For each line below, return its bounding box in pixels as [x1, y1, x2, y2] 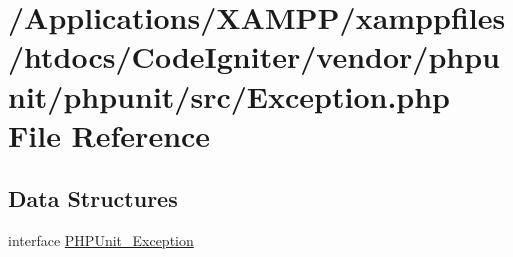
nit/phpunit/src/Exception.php [8, 75, 451, 116]
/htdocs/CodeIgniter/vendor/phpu [8, 36, 500, 77]
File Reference [8, 114, 211, 155]
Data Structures [8, 183, 178, 214]
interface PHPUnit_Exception [8, 230, 194, 251]
